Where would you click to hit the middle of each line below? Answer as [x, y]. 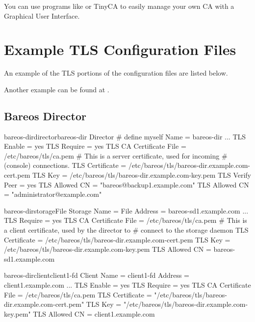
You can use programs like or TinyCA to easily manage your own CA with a [119, 6]
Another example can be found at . [57, 89]
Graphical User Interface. [42, 15]
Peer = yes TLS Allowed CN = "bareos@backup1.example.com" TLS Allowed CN [127, 184]
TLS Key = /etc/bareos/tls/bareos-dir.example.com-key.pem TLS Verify [142, 175]
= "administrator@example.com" [53, 194]
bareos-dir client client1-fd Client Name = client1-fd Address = [97, 275]
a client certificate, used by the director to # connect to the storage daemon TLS [126, 230]
